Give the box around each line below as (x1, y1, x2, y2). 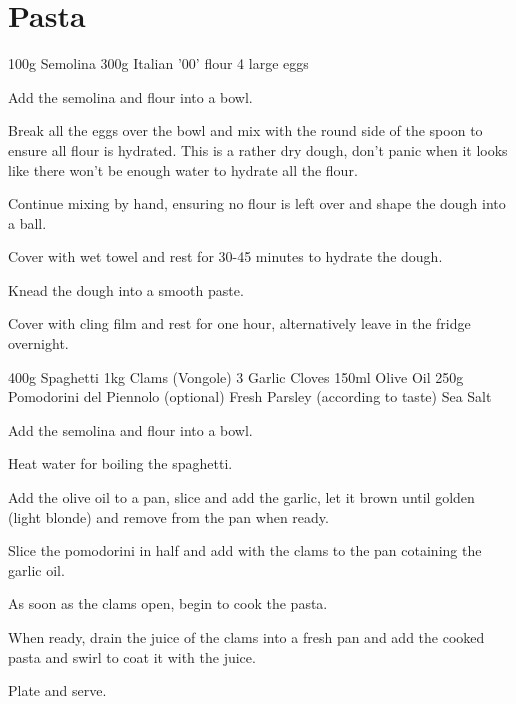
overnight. (8, 333, 69, 354)
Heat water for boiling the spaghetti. (8, 453, 233, 474)
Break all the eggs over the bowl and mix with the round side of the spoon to (8, 120, 483, 141)
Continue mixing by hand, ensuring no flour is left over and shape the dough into (8, 193, 506, 214)
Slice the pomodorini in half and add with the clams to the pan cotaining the (8, 540, 482, 561)
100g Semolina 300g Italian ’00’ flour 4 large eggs (8, 53, 309, 74)
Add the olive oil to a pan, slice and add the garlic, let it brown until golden (8, 487, 475, 508)
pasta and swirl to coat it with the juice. (8, 646, 256, 667)
